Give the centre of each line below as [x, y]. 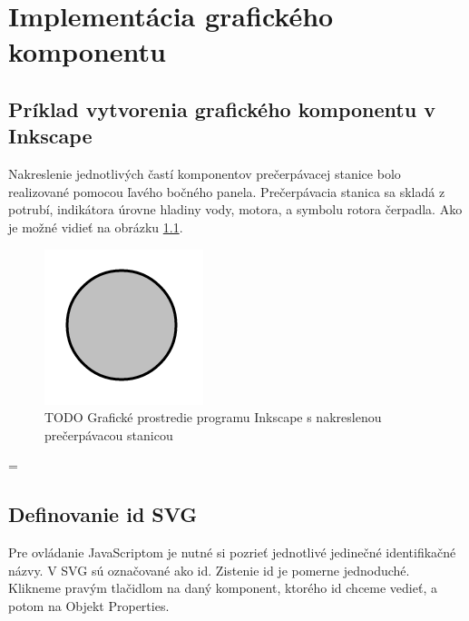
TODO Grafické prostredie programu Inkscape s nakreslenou [213, 417]
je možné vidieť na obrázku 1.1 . [96, 227]
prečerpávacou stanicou [109, 434]
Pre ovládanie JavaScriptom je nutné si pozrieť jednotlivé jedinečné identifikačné [232, 552]
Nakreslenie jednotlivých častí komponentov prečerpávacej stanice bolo [205, 174]
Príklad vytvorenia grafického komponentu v [222, 108]
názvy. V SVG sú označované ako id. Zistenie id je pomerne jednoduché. [209, 570]
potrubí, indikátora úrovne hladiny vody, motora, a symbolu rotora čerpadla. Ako [235, 209]
